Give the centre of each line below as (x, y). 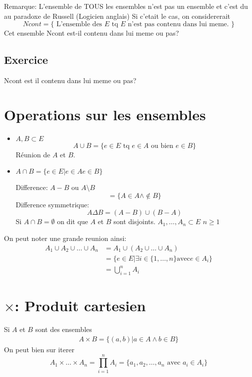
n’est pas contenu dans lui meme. (178, 24)
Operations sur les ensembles (105, 114)
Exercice (26, 60)
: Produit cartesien (80, 306)
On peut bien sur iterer (39, 349)
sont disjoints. (134, 221)
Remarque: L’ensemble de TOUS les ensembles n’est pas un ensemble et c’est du (126, 6)
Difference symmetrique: (52, 204)
